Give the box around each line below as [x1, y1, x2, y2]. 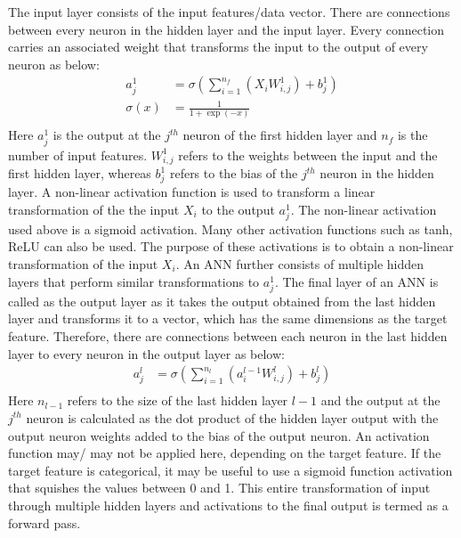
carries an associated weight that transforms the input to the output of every [8, 37, 428, 56]
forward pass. [8, 513, 81, 532]
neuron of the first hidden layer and [182, 126, 377, 144]
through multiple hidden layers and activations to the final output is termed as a [8, 495, 449, 514]
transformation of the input [8, 255, 158, 273]
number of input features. [8, 145, 148, 164]
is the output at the [53, 126, 161, 144]
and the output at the [320, 391, 441, 410]
